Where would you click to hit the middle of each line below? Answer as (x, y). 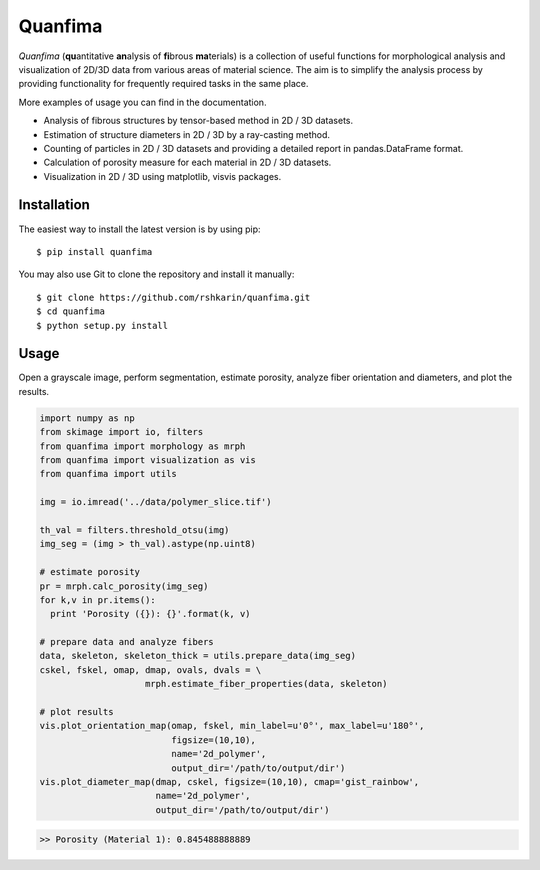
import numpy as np (87, 418)
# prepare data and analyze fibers (126, 642)
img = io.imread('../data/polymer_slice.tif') (155, 502)
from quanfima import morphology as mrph (142, 446)
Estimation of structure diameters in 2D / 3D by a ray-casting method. (186, 134)
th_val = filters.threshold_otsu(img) (134, 529)
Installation (54, 205)
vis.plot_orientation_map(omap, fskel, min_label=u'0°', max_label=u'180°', (232, 726)
